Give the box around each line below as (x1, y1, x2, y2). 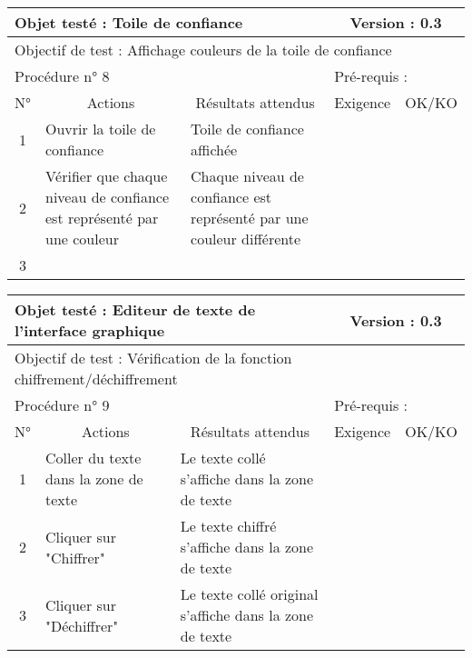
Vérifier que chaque (45, 165, 168, 186)
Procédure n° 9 (15, 394, 110, 415)
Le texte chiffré (180, 515, 277, 536)
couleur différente (191, 228, 301, 249)
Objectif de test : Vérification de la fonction (15, 347, 292, 368)
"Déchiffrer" (45, 614, 119, 636)
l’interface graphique (15, 320, 165, 341)
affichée (191, 139, 238, 160)
